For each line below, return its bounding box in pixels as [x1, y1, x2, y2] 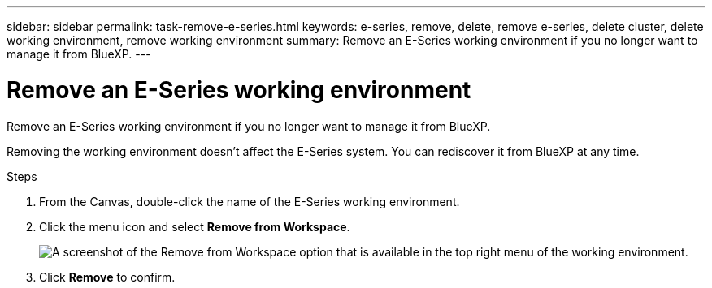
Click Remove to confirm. [39, 269, 176, 284]
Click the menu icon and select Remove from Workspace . [39, 219, 350, 234]
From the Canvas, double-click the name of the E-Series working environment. [39, 194, 460, 208]
